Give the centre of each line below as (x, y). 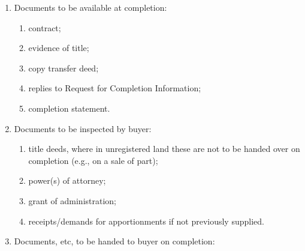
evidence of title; (59, 48)
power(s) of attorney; (67, 180)
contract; (45, 27)
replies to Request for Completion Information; (115, 88)
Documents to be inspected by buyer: (83, 128)
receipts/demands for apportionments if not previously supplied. (146, 221)
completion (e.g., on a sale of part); (93, 160)
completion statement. (69, 108)
